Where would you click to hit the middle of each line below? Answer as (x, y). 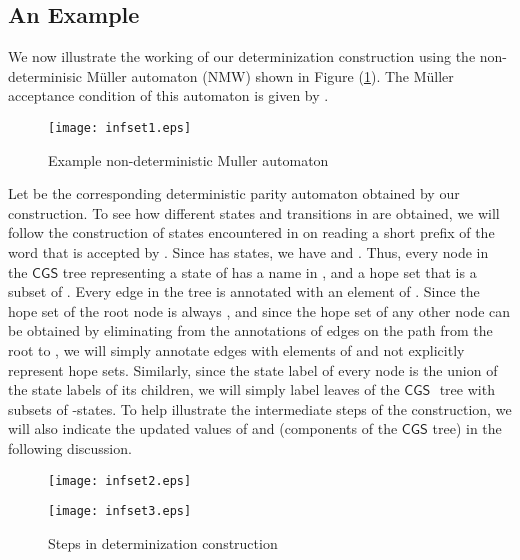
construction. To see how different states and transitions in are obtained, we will (254, 212)
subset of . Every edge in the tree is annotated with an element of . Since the (244, 291)
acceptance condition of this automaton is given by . (168, 95)
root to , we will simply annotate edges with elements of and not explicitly (236, 349)
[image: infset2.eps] (120, 480)
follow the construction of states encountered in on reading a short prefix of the (251, 232)
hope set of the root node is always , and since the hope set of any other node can (259, 310)
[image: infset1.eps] (120, 127)
